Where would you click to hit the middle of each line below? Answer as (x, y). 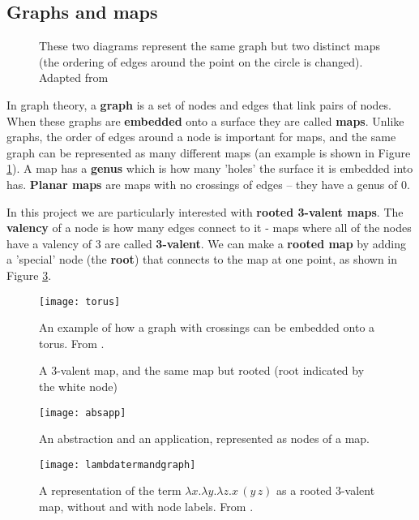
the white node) (78, 386)
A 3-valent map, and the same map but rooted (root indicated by (202, 370)
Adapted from (74, 77)
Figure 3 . (29, 275)
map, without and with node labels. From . (146, 507)
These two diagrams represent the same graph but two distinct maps (209, 46)
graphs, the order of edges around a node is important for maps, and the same (201, 137)
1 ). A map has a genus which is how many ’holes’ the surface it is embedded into (210, 168)
